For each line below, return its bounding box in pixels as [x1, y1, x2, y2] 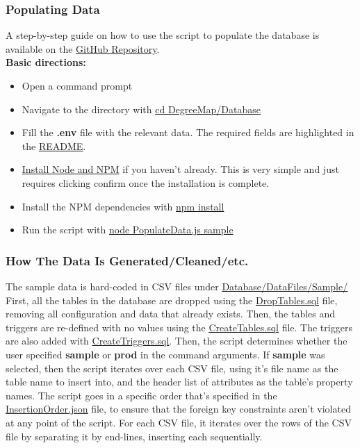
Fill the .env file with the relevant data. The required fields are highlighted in [22, 125, 354, 140]
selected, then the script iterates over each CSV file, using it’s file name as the [6, 360, 338, 375]
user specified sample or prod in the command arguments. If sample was [6, 347, 325, 361]
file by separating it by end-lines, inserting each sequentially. [6, 429, 263, 443]
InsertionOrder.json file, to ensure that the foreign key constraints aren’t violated [6, 401, 351, 416]
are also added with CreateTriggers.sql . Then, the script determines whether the [6, 333, 347, 348]
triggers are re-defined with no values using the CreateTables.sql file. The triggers [6, 320, 352, 334]
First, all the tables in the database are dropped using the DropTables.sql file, [6, 292, 338, 307]
